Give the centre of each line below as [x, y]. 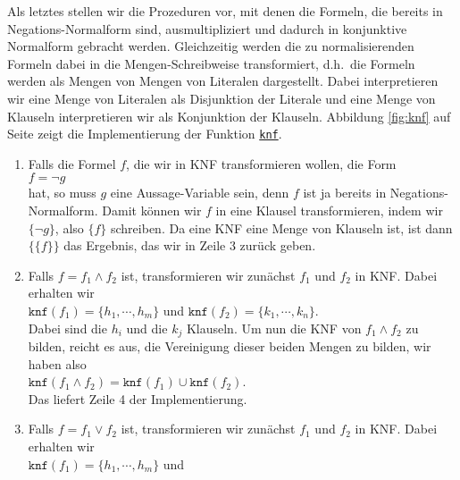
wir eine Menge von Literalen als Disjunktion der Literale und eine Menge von [222, 98]
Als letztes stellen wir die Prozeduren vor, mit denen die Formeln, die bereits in [225, 11]
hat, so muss [62, 193]
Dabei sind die [67, 328]
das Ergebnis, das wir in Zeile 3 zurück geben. [190, 245]
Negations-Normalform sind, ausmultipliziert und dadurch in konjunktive [207, 28]
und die [147, 328]
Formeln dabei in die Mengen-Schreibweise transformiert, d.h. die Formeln [211, 63]
